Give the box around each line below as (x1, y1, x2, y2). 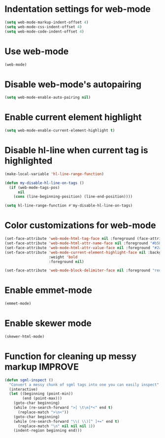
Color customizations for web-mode (4, 220, 156, 231)
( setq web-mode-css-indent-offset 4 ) (4, 24, 82, 29)
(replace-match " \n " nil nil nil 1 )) (17, 424, 96, 429)
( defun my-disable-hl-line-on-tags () (4, 180, 84, 185)
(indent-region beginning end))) (13, 428, 82, 433)
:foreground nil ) (48, 259, 84, 264)
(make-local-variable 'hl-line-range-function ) (4, 172, 104, 176)
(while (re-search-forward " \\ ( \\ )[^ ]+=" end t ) (13, 419, 120, 424)
